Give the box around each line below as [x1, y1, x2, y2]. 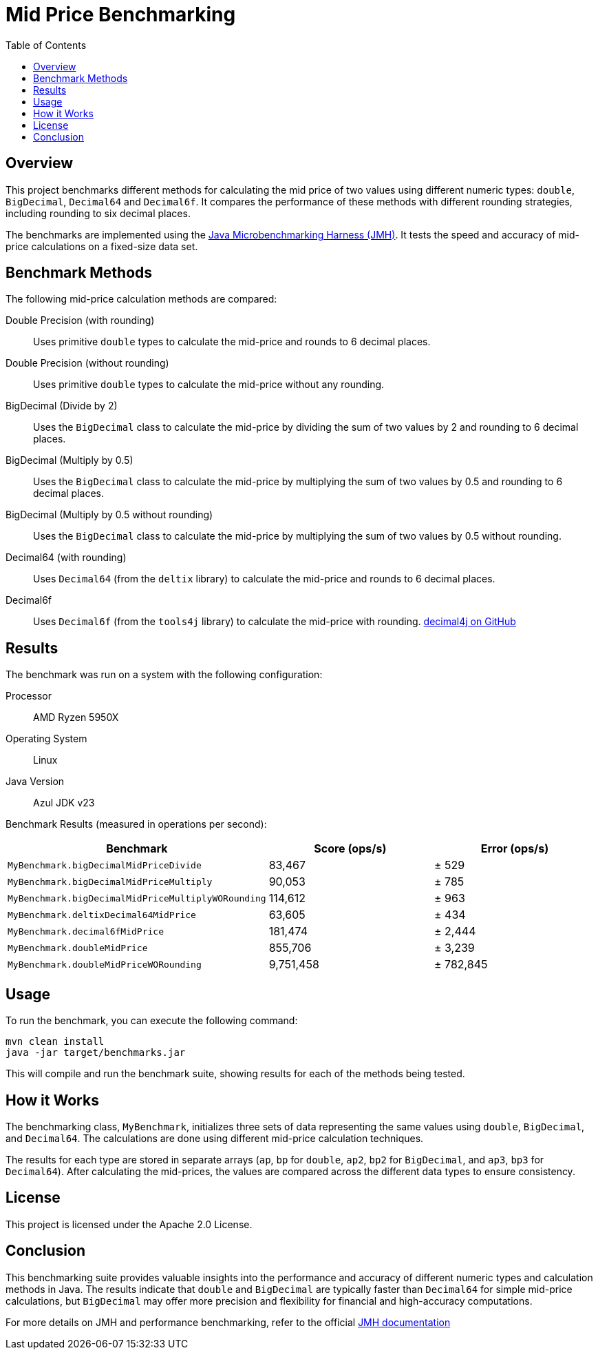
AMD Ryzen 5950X [33, 711, 119, 724]
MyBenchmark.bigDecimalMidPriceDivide [8, 859, 202, 870]
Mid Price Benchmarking [6, 3, 236, 26]
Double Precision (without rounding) [6, 357, 169, 369]
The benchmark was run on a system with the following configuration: [6, 669, 323, 681]
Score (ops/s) [314, 842, 387, 856]
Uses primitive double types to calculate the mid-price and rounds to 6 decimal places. [33, 336, 431, 348]
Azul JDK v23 [33, 797, 95, 809]
